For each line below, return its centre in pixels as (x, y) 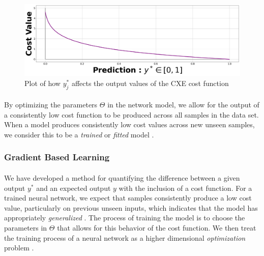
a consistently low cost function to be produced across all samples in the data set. (131, 114)
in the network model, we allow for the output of (183, 105)
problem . (19, 248)
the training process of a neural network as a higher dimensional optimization (125, 237)
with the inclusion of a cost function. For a (185, 188)
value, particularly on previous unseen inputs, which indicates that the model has (131, 207)
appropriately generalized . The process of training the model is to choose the (125, 218)
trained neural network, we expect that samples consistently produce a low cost (128, 198)
